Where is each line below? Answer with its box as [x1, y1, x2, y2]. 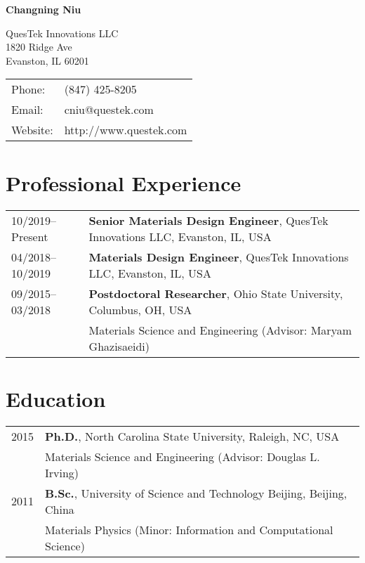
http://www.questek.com [64, 122, 187, 138]
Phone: [11, 81, 46, 98]
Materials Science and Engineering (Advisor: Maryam [88, 321, 352, 338]
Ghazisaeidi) [88, 337, 150, 354]
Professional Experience [6, 168, 241, 197]
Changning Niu [6, 2, 81, 16]
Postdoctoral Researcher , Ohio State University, [88, 285, 343, 302]
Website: [11, 122, 53, 138]
